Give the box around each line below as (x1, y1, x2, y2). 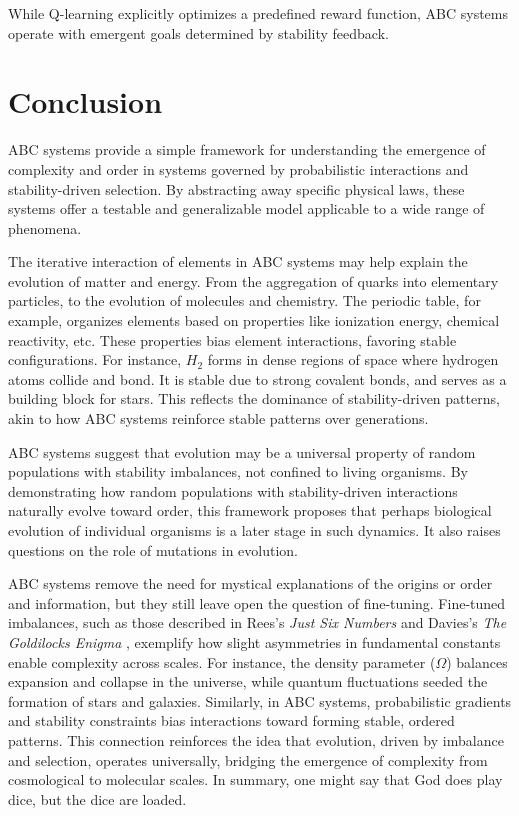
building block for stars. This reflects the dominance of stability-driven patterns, (8, 388, 500, 409)
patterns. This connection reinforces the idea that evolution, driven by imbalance (8, 729, 504, 750)
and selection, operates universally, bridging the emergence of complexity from (8, 749, 488, 770)
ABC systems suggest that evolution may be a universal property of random (8, 441, 476, 462)
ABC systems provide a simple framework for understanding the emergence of (8, 139, 486, 160)
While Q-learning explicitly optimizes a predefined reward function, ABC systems (8, 3, 508, 23)
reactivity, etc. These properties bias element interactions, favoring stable (8, 329, 457, 350)
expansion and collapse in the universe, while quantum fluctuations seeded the (8, 671, 488, 692)
